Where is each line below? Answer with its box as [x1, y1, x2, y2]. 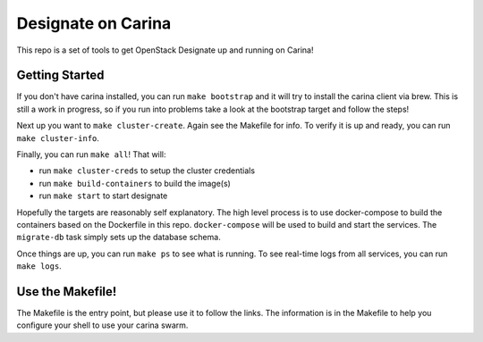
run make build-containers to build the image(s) [38, 178, 232, 188]
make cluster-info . [16, 132, 100, 143]
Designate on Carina [16, 13, 172, 33]
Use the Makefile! [16, 284, 117, 299]
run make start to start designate [38, 190, 168, 201]
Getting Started [16, 68, 105, 83]
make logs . [16, 261, 62, 271]
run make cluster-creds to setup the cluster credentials [38, 165, 255, 176]
